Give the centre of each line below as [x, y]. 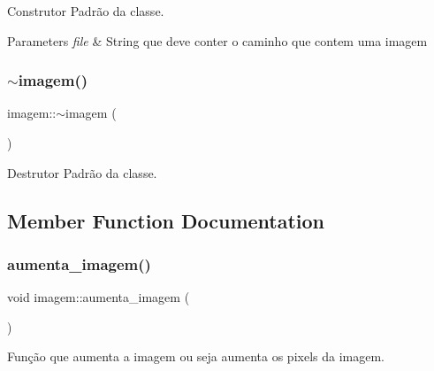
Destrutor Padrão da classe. [82, 172]
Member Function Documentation [166, 220]
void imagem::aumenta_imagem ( [99, 297]
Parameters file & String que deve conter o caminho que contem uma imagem [217, 40]
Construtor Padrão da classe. [86, 11]
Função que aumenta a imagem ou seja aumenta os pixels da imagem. [196, 356]
